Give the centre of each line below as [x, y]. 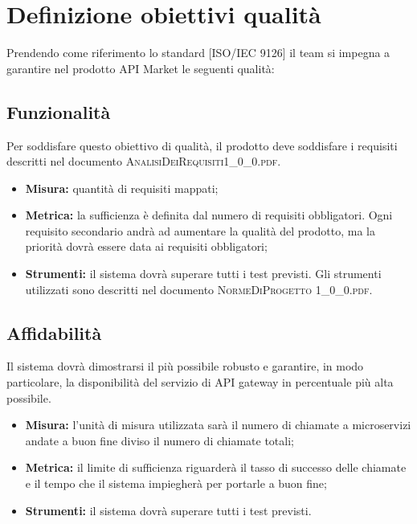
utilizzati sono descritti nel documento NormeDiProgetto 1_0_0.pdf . [199, 289]
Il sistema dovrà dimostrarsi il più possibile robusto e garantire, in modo [185, 366]
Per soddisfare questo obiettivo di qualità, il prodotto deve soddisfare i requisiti [202, 145]
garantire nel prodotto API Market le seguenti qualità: [141, 68]
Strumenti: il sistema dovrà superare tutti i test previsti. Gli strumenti [203, 274]
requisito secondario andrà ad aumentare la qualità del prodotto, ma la [200, 230]
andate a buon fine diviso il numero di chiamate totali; [159, 440]
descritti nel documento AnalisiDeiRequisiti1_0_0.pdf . [144, 161]
